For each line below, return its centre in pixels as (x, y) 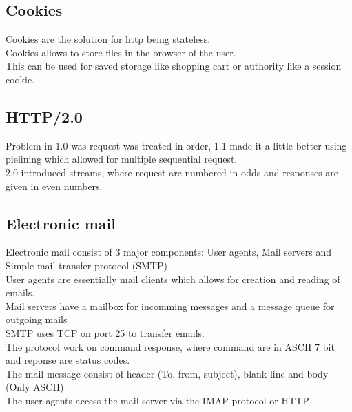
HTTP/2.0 (44, 116)
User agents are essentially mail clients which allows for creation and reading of (173, 279)
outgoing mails (37, 319)
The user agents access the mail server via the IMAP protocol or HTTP (157, 400)
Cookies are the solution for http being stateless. (108, 39)
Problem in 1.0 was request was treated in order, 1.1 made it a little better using (176, 145)
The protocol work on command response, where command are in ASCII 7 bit (170, 346)
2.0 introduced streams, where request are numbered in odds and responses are (172, 172)
